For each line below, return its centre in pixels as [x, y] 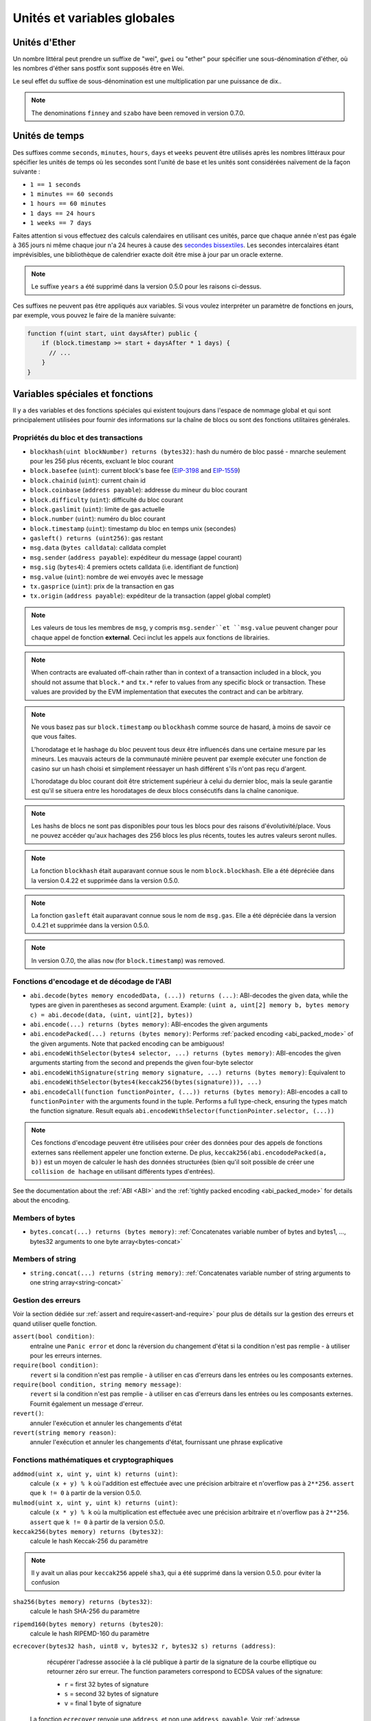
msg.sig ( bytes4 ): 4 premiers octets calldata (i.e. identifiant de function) [134, 567]
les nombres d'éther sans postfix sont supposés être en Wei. [99, 68]
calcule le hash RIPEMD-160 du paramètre [90, 1634]
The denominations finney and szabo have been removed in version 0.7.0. [138, 113]
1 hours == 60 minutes [68, 204]
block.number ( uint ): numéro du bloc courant [98, 519]
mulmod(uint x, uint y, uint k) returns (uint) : [95, 1502]
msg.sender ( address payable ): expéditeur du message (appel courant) [136, 557]
